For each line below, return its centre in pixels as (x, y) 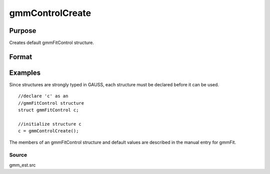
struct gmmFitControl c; (48, 110)
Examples (25, 73)
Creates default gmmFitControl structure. (52, 43)
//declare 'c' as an (43, 96)
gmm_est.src (22, 165)
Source (18, 155)
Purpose (23, 31)
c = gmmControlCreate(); (48, 131)
